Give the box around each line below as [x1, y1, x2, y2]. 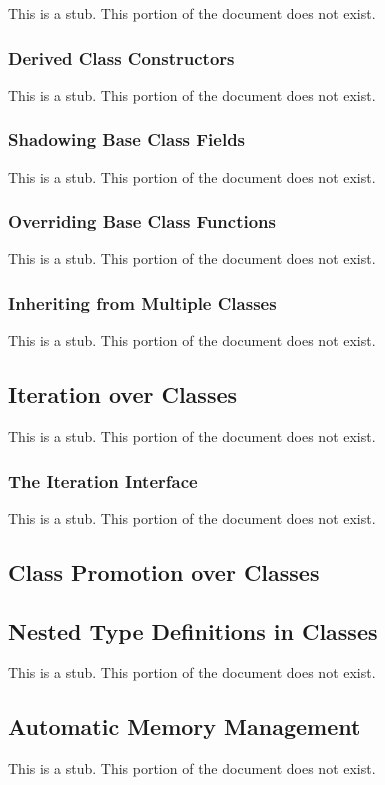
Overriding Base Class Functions [8, 209, 276, 234]
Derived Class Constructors [8, 45, 235, 70]
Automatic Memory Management [8, 711, 361, 742]
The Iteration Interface [8, 468, 198, 493]
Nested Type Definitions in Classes [8, 615, 378, 646]
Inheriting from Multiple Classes [8, 290, 277, 315]
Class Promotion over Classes [8, 556, 320, 587]
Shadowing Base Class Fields [8, 127, 246, 152]
